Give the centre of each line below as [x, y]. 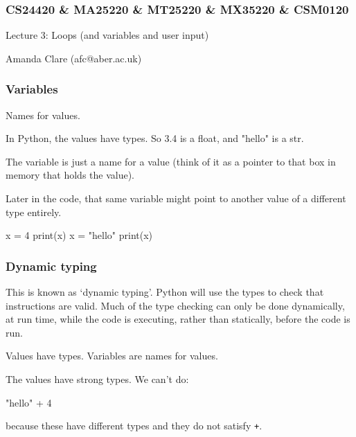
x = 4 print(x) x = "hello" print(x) [79, 235]
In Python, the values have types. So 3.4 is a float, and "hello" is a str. [155, 138]
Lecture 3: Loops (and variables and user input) [107, 35]
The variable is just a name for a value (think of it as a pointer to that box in [171, 161]
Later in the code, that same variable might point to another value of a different [176, 198]
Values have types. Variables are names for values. [112, 356]
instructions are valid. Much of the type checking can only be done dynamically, [175, 305]
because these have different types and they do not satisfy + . [134, 426]
